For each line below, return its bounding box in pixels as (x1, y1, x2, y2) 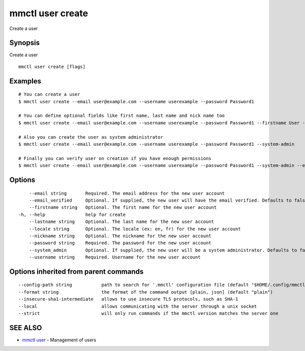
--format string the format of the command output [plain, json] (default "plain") (18, 289, 273, 295)
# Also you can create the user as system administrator (18, 134, 164, 140)
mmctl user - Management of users (22, 337, 97, 343)
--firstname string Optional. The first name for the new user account (28, 205, 217, 210)
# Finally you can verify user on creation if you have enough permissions (18, 155, 211, 161)
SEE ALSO (9, 323, 42, 332)
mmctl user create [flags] (18, 63, 86, 70)
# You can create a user (18, 91, 80, 98)
